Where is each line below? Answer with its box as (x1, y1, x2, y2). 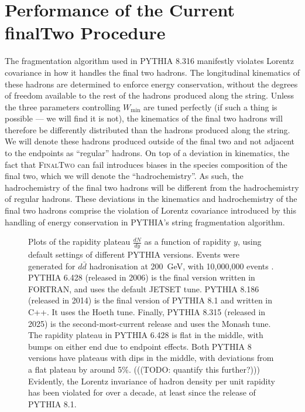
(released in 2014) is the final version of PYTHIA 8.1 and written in (28, 294, 273, 306)
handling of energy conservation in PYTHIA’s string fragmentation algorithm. (5, 215, 285, 228)
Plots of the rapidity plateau (28, 235, 131, 248)
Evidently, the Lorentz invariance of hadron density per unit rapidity (28, 374, 275, 387)
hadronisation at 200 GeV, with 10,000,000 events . (89, 259, 274, 272)
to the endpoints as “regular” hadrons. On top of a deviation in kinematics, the (5, 147, 290, 159)
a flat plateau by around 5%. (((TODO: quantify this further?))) (28, 363, 260, 375)
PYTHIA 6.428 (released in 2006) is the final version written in (28, 271, 255, 283)
